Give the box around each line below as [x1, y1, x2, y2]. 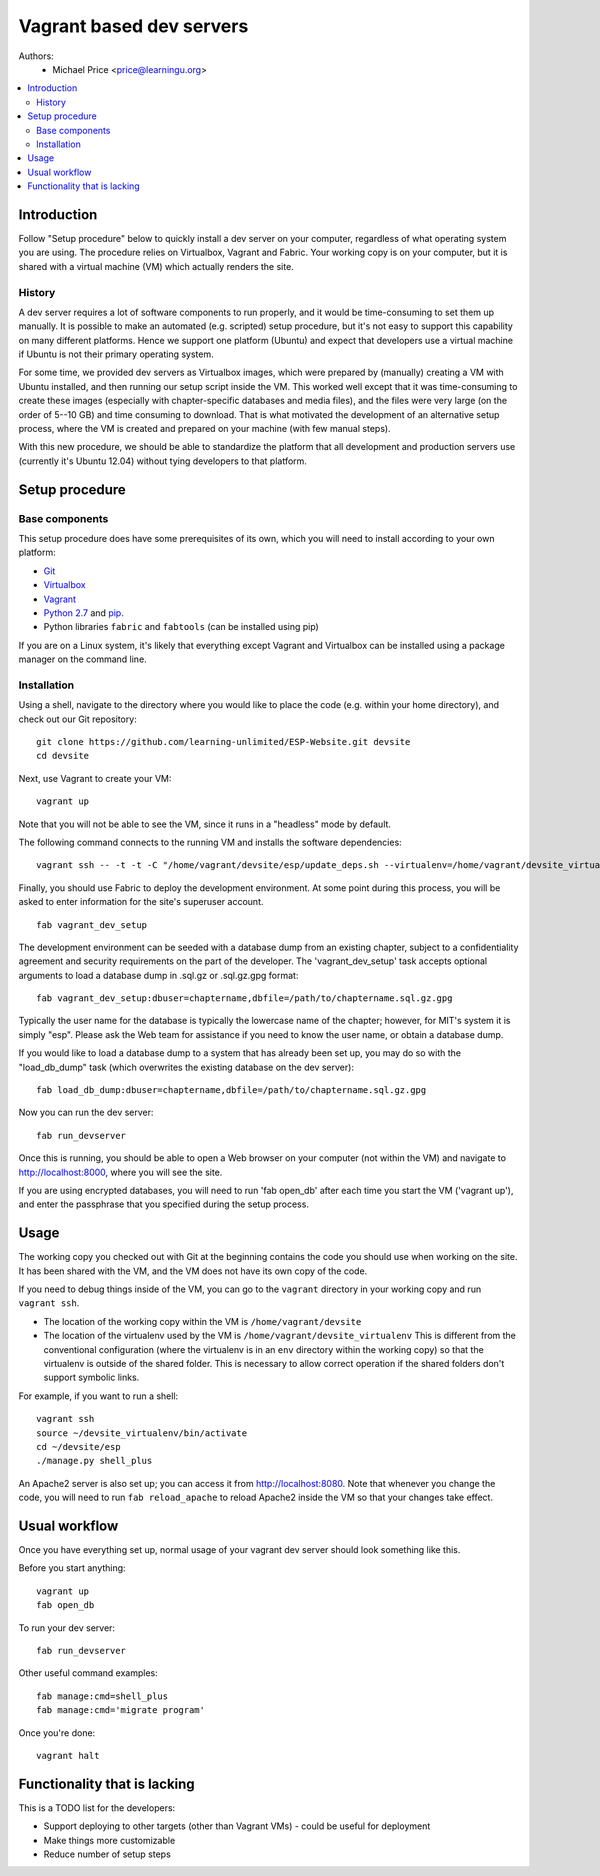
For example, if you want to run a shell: [18, 1390, 179, 1402]
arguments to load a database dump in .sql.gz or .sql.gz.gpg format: [18, 969, 299, 981]
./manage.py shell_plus [36, 1455, 153, 1467]
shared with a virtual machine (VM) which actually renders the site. [18, 260, 294, 272]
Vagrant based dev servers [18, 15, 249, 37]
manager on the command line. [18, 653, 147, 665]
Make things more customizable [43, 1834, 176, 1846]
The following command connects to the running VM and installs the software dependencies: [18, 836, 402, 848]
